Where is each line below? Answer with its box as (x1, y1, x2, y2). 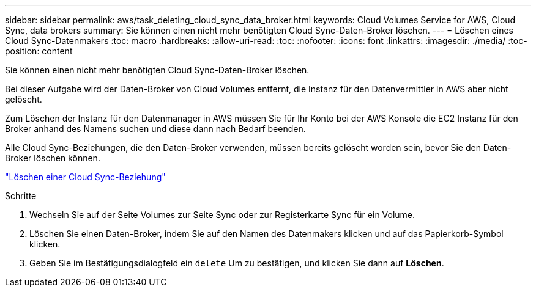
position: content (5, 46, 73, 56)
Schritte (5, 191, 37, 201)
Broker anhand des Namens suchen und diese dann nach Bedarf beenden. (5, 123, 306, 134)
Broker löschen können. (5, 153, 100, 163)
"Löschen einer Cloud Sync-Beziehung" (5, 172, 166, 182)
